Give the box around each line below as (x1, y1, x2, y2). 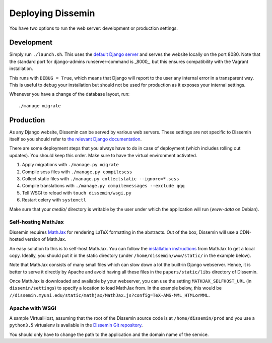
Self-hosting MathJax (9, 219, 64, 226)
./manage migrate (18, 103, 61, 108)
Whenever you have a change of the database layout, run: (9, 91, 130, 97)
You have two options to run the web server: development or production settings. (9, 25, 178, 31)
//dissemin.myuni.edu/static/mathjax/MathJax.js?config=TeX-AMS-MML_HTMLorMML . (9, 292, 210, 298)
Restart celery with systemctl (22, 197, 87, 203)
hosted (9, 236, 24, 242)
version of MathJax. (25, 236, 66, 242)
